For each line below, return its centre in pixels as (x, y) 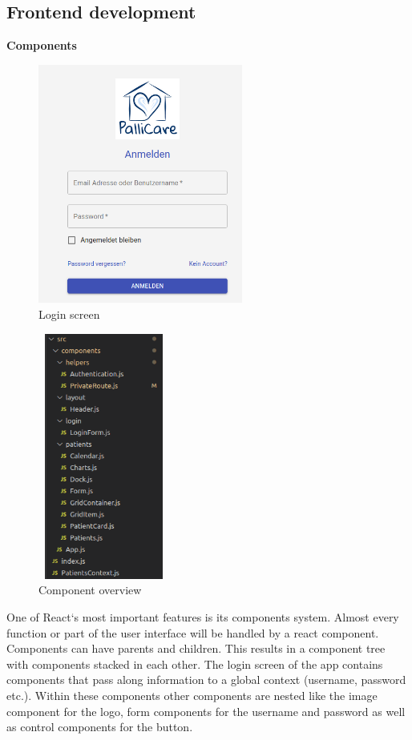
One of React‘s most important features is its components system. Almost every (203, 617)
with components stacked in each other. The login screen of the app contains (195, 664)
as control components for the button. (100, 727)
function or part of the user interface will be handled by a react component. (193, 632)
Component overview (90, 590)
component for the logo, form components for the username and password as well (206, 711)
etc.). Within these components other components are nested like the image (192, 695)
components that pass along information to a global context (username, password (206, 680)
